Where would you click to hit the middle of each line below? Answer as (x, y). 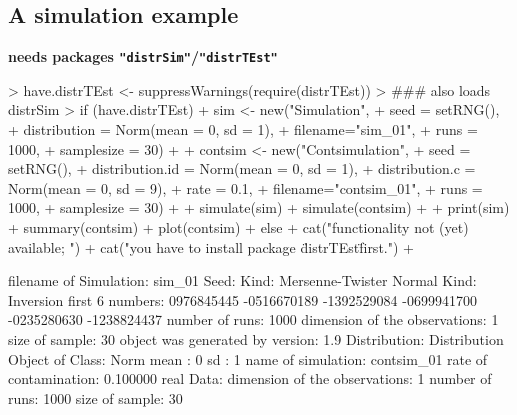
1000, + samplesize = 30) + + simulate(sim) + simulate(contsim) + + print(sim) (259, 207)
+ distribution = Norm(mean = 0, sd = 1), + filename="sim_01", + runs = (243, 129)
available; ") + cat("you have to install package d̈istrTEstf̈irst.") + (211, 246)
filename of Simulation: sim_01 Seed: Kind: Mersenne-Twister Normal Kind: (242, 280)
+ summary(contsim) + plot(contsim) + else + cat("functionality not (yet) (238, 227)
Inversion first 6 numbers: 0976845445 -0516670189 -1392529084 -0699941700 (242, 299)
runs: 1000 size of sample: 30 (95, 397)
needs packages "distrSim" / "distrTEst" (143, 56)
